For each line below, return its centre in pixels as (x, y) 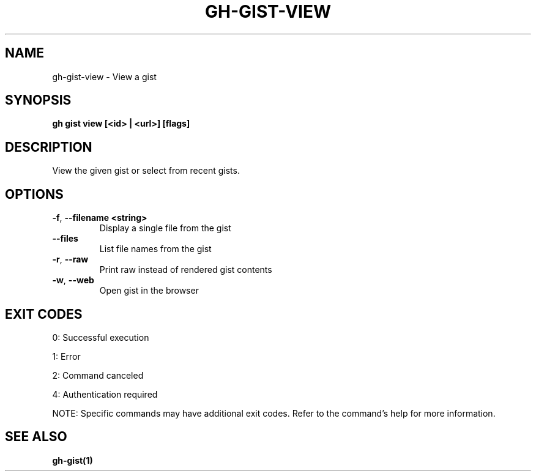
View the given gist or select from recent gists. (146, 171)
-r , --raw (70, 259)
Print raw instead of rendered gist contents (186, 270)
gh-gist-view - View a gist (104, 76)
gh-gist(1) (73, 460)
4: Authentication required (105, 394)
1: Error (66, 356)
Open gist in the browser (149, 291)
